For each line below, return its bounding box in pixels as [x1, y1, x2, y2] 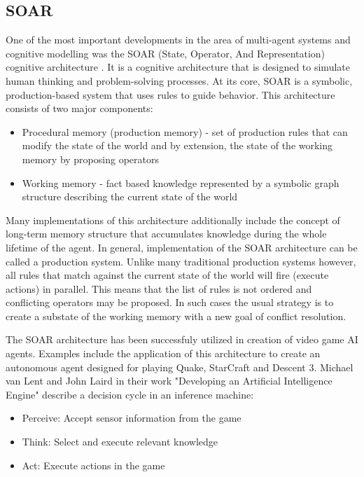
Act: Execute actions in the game [22, 457, 165, 472]
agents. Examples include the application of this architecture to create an [6, 346, 321, 361]
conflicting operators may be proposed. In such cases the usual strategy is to [6, 295, 334, 310]
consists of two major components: [6, 101, 153, 116]
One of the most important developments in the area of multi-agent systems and [6, 32, 351, 47]
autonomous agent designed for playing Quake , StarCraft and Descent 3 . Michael [6, 359, 353, 374]
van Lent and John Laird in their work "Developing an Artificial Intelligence [6, 373, 332, 388]
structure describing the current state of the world [22, 189, 238, 204]
